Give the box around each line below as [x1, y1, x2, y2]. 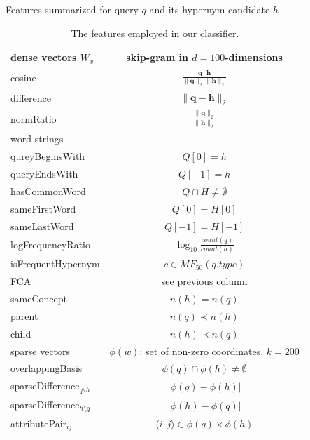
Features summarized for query [6, 2, 139, 16]
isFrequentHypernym [10, 256, 100, 271]
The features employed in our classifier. [71, 25, 239, 40]
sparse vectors [10, 343, 71, 358]
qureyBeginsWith [10, 149, 85, 164]
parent [10, 308, 38, 323]
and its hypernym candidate [149, 2, 270, 16]
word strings [10, 131, 64, 146]
